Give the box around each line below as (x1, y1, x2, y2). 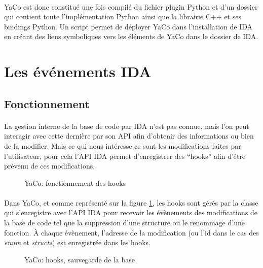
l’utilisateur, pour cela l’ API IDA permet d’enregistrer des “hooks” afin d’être (4, 150, 246, 161)
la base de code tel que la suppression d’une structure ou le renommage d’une (4, 217, 245, 228)
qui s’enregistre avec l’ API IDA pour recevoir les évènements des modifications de (4, 207, 257, 218)
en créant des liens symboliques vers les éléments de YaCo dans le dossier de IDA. (4, 31, 258, 42)
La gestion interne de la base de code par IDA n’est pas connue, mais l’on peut (4, 120, 249, 131)
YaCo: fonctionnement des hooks (24, 177, 126, 188)
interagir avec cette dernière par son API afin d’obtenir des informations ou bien (4, 130, 254, 141)
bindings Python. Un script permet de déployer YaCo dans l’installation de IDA (4, 21, 253, 31)
